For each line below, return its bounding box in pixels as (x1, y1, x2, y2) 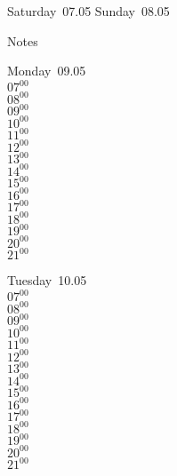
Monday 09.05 (7, 61, 86, 80)
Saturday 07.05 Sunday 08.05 (7, 2, 170, 20)
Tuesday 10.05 (7, 271, 87, 290)
